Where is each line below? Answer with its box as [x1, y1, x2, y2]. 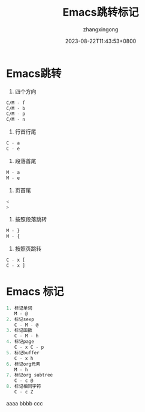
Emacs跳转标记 [62, 5, 139, 19]
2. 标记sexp [6, 316, 34, 322]
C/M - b [6, 105, 26, 111]
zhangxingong [83, 25, 119, 33]
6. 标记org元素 [6, 361, 41, 367]
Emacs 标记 [6, 285, 64, 298]
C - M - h [14, 333, 39, 339]
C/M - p [6, 111, 26, 117]
